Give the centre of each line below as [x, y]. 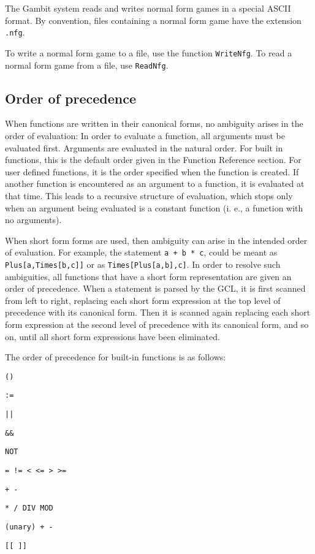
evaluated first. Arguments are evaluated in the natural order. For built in [144, 147]
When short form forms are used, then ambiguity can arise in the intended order [156, 240]
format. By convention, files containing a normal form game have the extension [153, 20]
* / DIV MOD [29, 508]
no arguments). [33, 220]
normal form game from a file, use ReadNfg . [87, 65]
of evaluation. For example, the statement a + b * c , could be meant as [141, 252]
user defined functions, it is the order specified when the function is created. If [152, 171]
